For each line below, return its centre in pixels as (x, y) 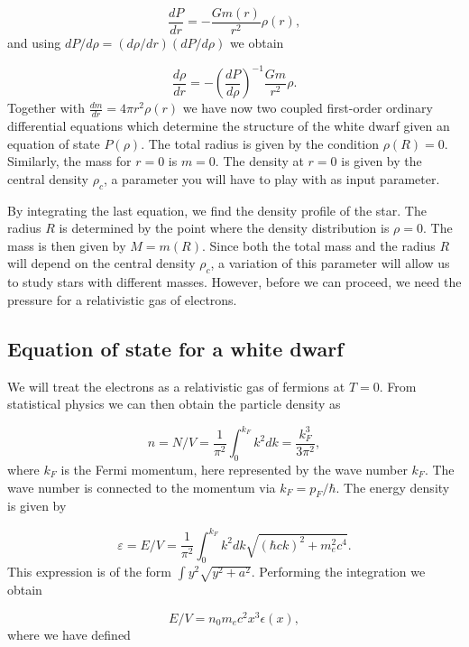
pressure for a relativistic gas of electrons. (122, 299)
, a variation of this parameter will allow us (330, 263)
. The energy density (393, 487)
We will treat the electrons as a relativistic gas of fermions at (176, 386)
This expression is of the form (89, 572)
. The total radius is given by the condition (260, 143)
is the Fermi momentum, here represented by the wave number (234, 470)
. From (398, 386)
